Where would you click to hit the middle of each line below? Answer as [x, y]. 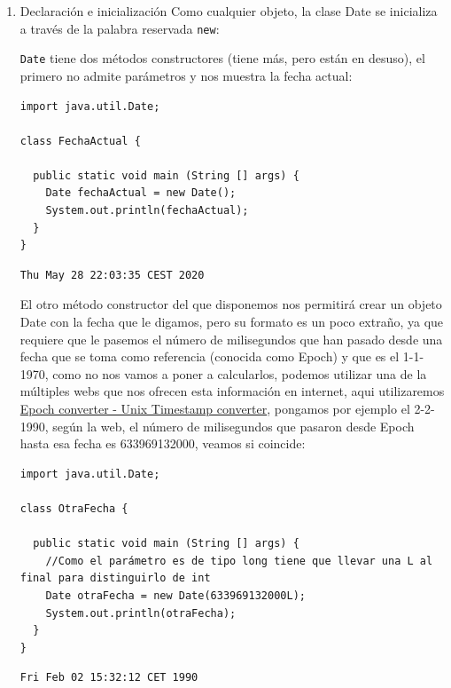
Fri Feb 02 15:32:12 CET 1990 [109, 678]
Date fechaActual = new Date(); [141, 193]
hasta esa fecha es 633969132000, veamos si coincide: [163, 443]
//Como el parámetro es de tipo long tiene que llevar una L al [239, 561]
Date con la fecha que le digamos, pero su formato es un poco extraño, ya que [232, 322]
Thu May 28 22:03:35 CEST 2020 [112, 275]
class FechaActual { [80, 141]
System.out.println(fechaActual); [147, 211]
